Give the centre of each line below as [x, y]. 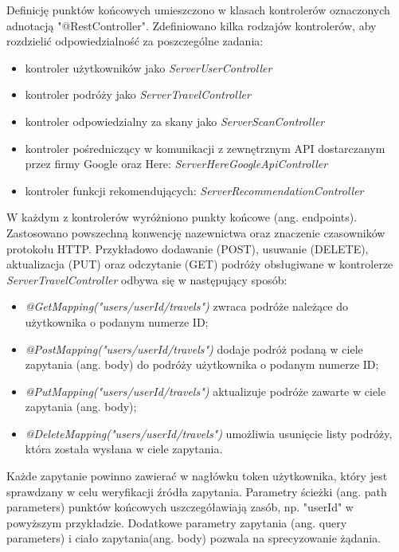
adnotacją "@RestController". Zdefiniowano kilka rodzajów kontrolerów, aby [192, 25]
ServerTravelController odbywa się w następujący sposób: [147, 279]
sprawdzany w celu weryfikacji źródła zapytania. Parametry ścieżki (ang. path [197, 491]
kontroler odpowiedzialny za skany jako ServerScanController [175, 121]
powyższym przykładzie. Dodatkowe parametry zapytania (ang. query [177, 522]
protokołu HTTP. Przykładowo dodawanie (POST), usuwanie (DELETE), [188, 248]
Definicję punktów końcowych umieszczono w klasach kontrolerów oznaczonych [198, 10]
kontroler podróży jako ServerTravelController [138, 94]
